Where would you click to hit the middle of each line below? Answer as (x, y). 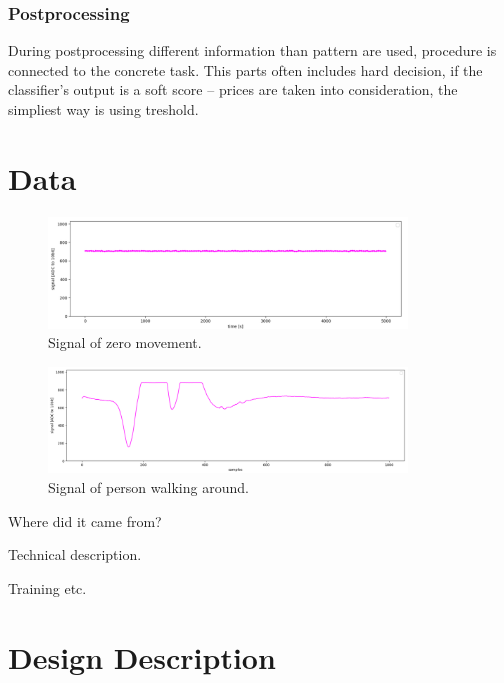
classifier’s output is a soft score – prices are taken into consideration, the (233, 89)
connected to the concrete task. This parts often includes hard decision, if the (245, 69)
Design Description (142, 656)
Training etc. (47, 587)
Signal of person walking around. (148, 487)
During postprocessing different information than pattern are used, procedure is (252, 50)
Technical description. (75, 554)
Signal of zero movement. (125, 342)
